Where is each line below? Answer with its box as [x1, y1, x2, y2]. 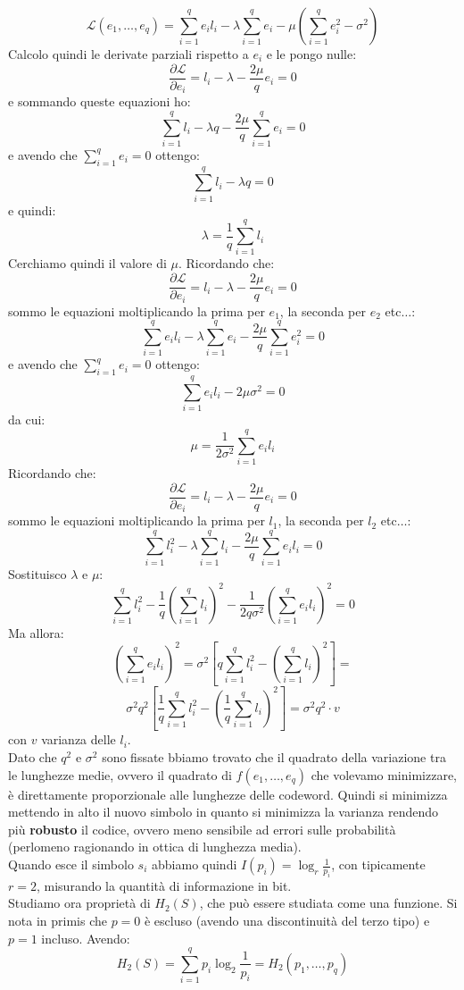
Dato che [8, 748, 57, 767]
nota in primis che [8, 910, 107, 929]
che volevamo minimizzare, [311, 765, 458, 784]
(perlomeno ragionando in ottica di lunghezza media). [8, 837, 302, 856]
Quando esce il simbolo [8, 855, 134, 874]
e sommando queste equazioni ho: [8, 92, 191, 111]
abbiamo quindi [152, 855, 237, 874]
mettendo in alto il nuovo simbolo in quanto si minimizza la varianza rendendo [8, 802, 439, 821]
